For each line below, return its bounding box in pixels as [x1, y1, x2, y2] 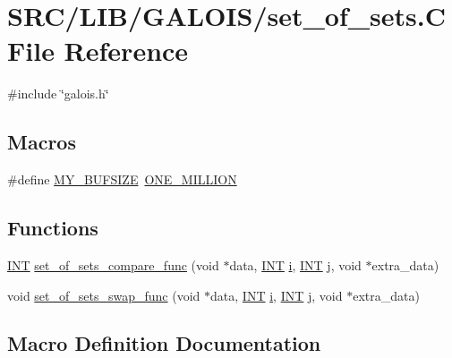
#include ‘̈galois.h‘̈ [7, 84, 109, 103]
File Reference [7, 32, 189, 69]
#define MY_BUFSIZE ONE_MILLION [7, 170, 237, 189]
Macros [7, 128, 76, 156]
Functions [7, 214, 98, 242]
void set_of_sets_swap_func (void [7, 286, 200, 304]
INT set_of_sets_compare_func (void [7, 255, 219, 274]
